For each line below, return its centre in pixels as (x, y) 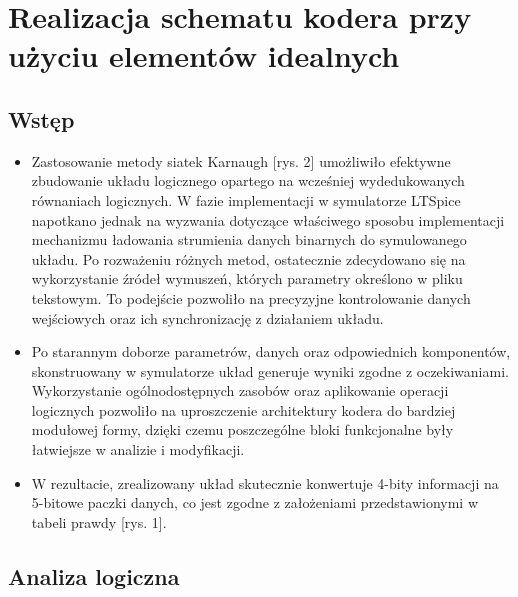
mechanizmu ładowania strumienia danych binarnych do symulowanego (249, 239)
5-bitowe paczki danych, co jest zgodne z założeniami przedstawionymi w (255, 502)
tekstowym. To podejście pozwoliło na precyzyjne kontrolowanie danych (251, 297)
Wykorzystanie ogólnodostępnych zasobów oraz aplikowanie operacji (240, 390)
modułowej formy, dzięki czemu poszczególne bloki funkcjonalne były (242, 429)
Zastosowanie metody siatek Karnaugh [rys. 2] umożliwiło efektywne (241, 160)
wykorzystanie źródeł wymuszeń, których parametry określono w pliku (247, 278)
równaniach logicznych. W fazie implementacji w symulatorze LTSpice (246, 199)
